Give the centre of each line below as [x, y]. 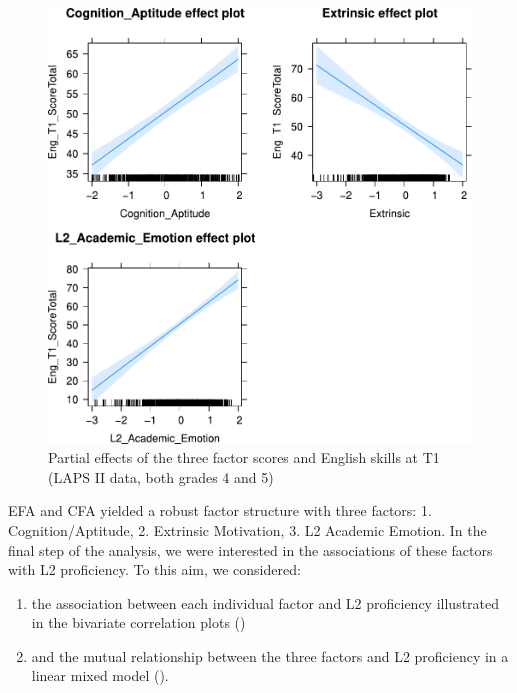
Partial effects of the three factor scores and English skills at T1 [244, 457]
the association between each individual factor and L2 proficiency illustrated [265, 602]
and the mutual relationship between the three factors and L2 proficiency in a [270, 655]
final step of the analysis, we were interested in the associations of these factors [250, 549]
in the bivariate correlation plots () [138, 622]
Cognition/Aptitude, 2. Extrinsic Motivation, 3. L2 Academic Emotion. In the [247, 529]
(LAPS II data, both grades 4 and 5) [161, 476]
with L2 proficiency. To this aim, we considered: [154, 569]
